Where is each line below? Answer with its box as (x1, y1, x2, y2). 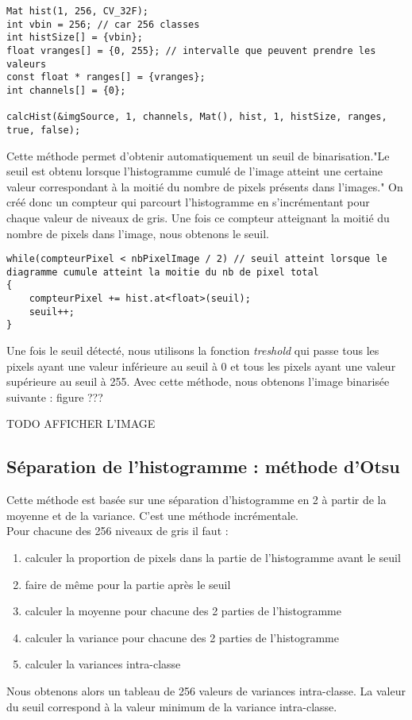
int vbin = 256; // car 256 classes (6, 18, 200, 30)
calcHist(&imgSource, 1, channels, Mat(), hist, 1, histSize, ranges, (6, 111, 387, 123)
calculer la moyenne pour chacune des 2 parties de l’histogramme (25, 603, 341, 619)
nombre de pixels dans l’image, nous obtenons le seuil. (6, 225, 269, 241)
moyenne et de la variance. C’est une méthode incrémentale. (6, 506, 298, 523)
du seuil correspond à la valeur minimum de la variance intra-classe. (6, 698, 337, 714)
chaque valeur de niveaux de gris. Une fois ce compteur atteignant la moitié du (6, 209, 390, 225)
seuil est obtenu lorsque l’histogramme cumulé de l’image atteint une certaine (6, 163, 383, 179)
